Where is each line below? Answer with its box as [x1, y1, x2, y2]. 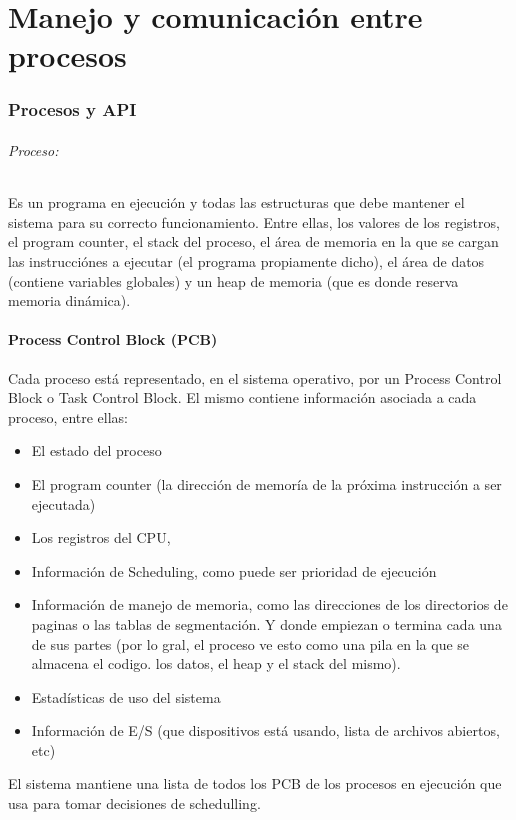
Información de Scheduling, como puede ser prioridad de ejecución [31, 560, 437, 581]
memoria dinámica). [8, 290, 131, 311]
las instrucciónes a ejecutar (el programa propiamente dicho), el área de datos [8, 250, 485, 271]
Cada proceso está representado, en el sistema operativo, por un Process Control [8, 367, 502, 388]
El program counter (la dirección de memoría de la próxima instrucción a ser [31, 473, 502, 494]
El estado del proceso [31, 440, 162, 461]
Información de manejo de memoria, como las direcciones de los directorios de [31, 594, 508, 615]
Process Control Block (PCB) [8, 329, 218, 350]
